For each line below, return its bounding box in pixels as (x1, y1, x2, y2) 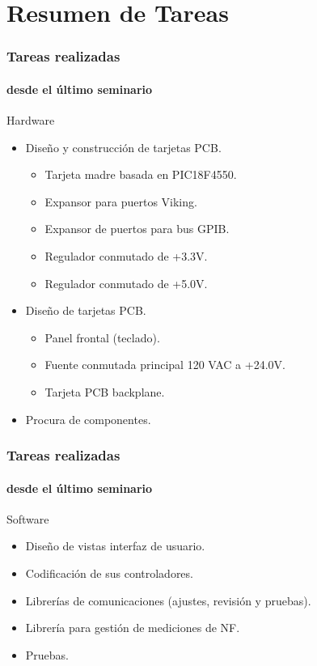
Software (6, 510, 49, 527)
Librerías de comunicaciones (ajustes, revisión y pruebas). (25, 592, 311, 609)
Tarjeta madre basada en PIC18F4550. (44, 166, 237, 183)
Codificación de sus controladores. (25, 564, 193, 581)
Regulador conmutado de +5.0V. (44, 274, 208, 291)
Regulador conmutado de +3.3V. (44, 247, 208, 264)
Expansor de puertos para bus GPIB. (44, 220, 230, 237)
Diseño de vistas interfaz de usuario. (25, 537, 205, 554)
